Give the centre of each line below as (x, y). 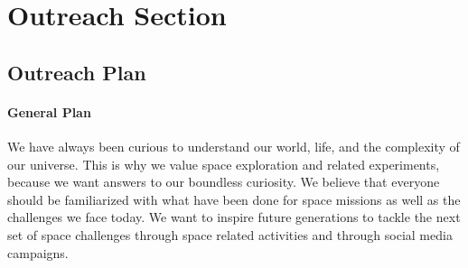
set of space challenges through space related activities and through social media (230, 234)
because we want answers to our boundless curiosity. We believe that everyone (224, 182)
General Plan (49, 111)
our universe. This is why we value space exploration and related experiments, (224, 164)
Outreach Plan (77, 72)
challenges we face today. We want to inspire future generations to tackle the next (234, 217)
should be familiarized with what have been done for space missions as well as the (234, 199)
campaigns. (38, 252)
